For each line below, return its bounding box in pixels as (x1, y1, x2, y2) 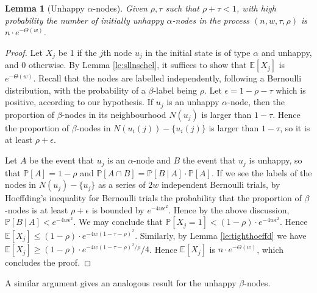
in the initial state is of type (145, 46, 251, 58)
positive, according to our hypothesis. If (5, 95, 153, 108)
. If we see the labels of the (211, 166, 312, 179)
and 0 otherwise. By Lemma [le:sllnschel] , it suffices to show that (5, 58, 247, 71)
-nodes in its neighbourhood (62, 108, 166, 120)
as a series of (98, 178, 146, 191)
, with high (237, 2, 276, 14)
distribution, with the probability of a (5, 83, 146, 96)
